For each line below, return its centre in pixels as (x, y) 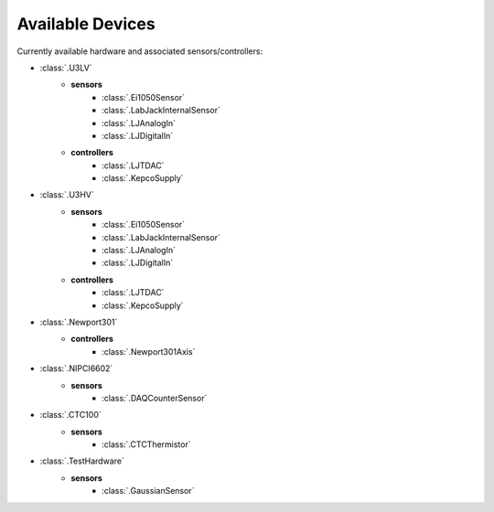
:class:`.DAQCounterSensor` (155, 398)
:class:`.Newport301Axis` (149, 351)
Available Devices (86, 24)
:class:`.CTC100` (70, 415)
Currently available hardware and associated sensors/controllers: (140, 51)
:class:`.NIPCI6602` (76, 368)
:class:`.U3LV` (66, 68)
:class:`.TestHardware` (82, 461)
